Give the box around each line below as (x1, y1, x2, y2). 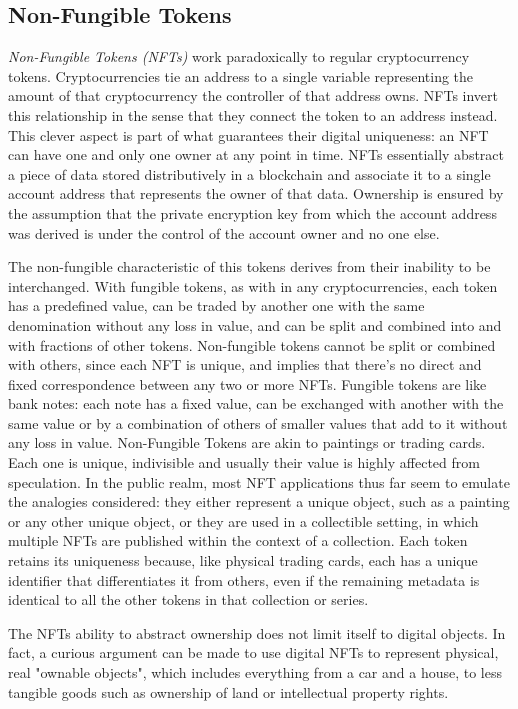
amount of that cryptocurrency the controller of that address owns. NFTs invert (8, 85, 499, 106)
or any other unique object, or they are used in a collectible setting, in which (8, 510, 479, 531)
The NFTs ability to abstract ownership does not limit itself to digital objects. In (8, 622, 506, 643)
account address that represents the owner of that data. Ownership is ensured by (8, 183, 504, 204)
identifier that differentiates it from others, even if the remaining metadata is (8, 569, 480, 590)
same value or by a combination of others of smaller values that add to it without (8, 412, 508, 433)
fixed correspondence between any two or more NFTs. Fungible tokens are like (8, 373, 487, 394)
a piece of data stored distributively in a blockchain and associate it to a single (8, 163, 491, 184)
